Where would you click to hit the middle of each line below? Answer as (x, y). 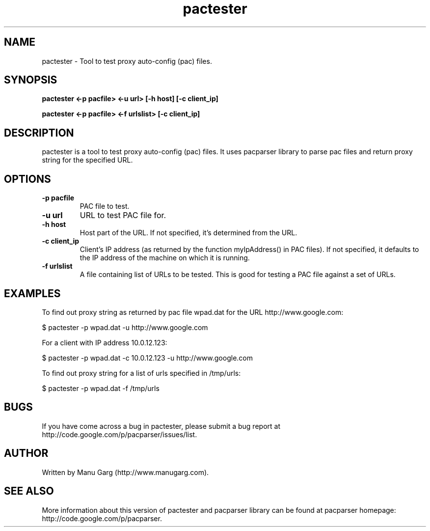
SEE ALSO (29, 491)
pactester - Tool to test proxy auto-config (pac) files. (127, 61)
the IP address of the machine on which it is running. (165, 258)
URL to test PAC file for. (123, 215)
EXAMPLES (32, 293)
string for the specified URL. (87, 160)
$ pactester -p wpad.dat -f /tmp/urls (101, 388)
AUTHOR (26, 453)
